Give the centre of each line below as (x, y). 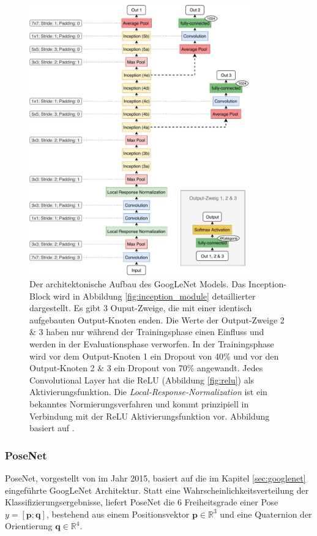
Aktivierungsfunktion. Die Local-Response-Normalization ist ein (148, 392)
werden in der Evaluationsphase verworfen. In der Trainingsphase (152, 343)
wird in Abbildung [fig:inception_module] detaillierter (155, 296)
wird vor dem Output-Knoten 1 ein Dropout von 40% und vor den (154, 356)
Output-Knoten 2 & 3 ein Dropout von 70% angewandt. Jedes (146, 368)
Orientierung (29, 526)
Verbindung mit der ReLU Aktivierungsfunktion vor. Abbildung (150, 416)
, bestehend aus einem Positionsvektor (118, 514)
